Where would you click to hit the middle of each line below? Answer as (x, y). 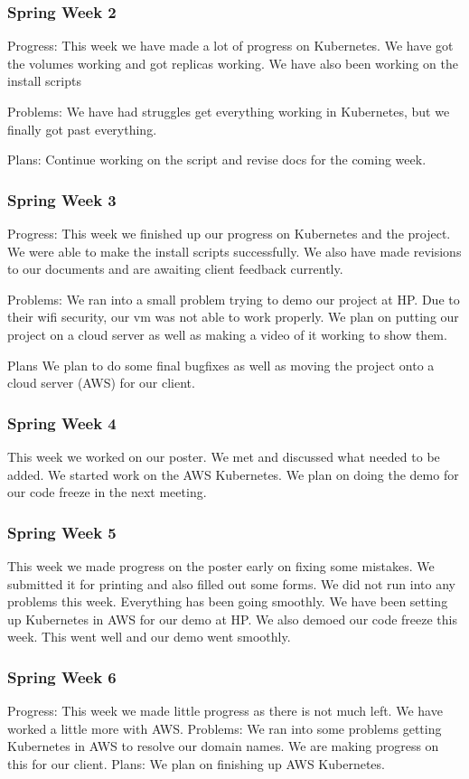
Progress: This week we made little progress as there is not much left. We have (225, 711)
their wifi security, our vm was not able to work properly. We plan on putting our (233, 317)
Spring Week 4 (62, 422)
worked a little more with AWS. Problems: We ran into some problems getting (225, 728)
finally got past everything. (82, 129)
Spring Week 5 (62, 532)
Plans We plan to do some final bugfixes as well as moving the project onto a (221, 365)
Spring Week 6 (62, 676)
